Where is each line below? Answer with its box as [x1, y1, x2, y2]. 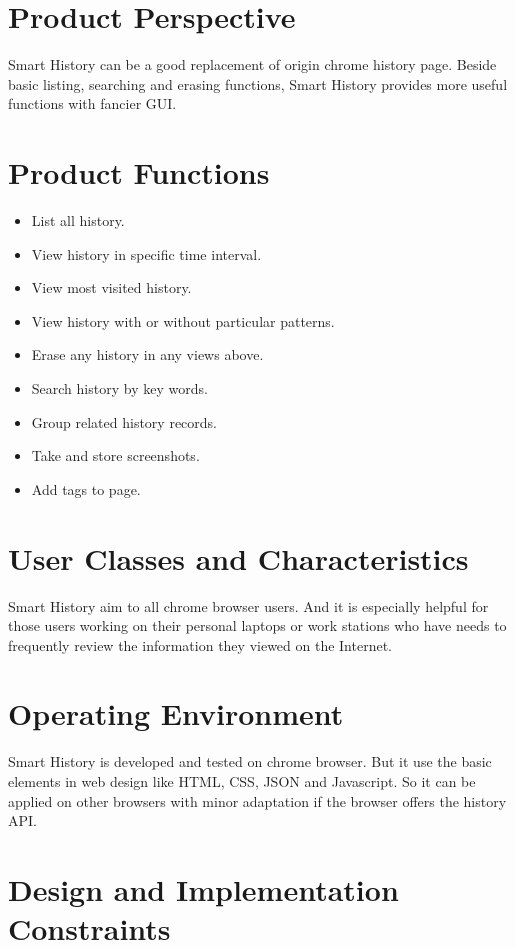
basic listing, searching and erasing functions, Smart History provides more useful [8, 73, 508, 94]
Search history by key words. [31, 378, 208, 398]
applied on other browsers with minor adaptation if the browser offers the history [8, 790, 507, 811]
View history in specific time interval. [31, 243, 262, 264]
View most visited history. [31, 277, 192, 298]
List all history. [31, 210, 125, 231]
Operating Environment [8, 693, 344, 734]
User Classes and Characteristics [8, 537, 469, 578]
